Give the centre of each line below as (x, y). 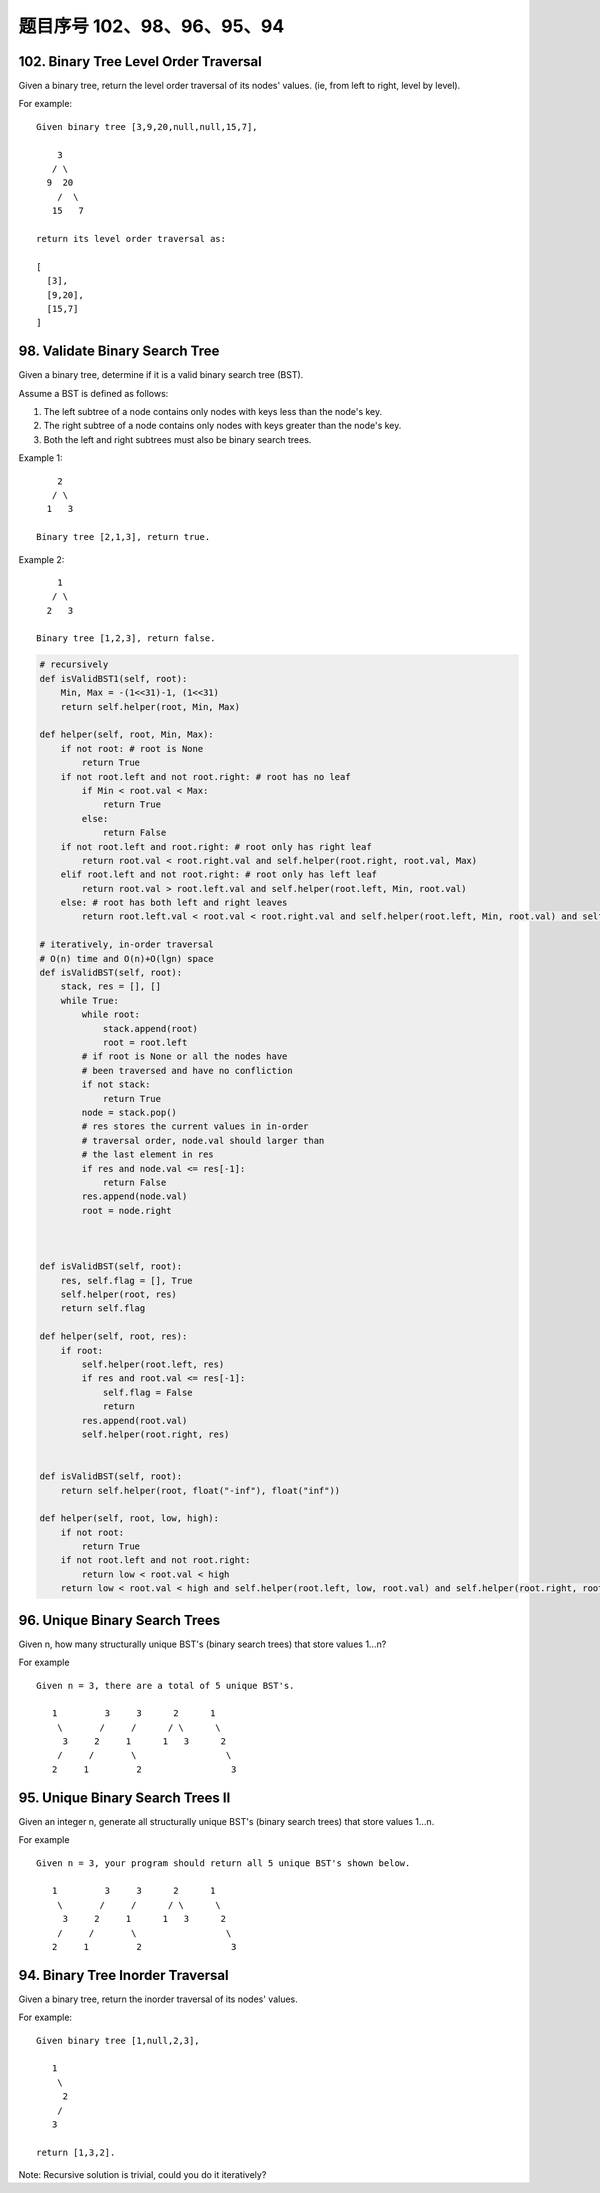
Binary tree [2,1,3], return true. (123, 537)
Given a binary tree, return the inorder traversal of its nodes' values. (158, 1999)
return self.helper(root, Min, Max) (150, 706)
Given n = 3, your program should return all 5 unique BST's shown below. (223, 1863)
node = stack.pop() (129, 1112)
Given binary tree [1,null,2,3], (118, 2040)
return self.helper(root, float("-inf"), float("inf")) (200, 1490)
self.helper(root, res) (118, 1294)
